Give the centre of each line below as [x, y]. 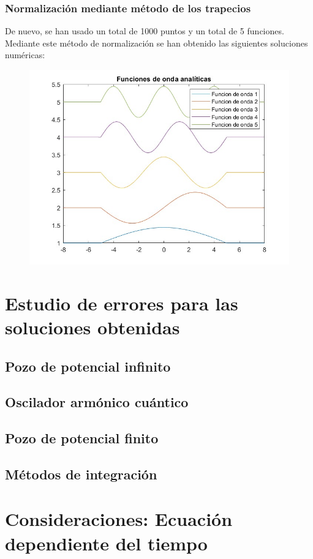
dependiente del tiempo [106, 543]
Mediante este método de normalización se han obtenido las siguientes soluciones [156, 43]
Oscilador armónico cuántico [97, 402]
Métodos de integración [81, 474]
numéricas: [25, 55]
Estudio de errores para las [122, 303]
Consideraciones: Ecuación [119, 519]
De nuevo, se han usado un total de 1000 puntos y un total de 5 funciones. [145, 31]
